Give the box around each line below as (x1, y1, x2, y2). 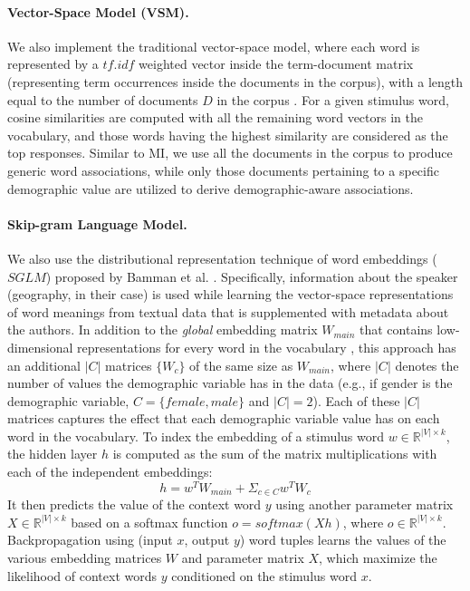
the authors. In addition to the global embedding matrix (7, 320, 318, 339)
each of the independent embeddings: (7, 462, 213, 481)
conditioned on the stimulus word (171, 566, 357, 585)
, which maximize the (319, 547, 437, 567)
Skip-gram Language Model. (7, 214, 187, 233)
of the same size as (189, 355, 293, 374)
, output (184, 530, 230, 549)
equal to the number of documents (7, 90, 198, 109)
